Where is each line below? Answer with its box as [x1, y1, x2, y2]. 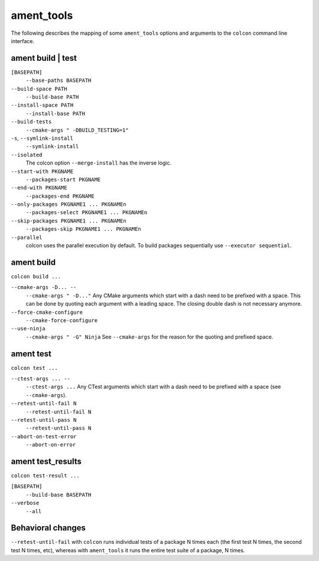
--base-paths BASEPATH [25, 77, 92, 84]
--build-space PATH [11, 86, 67, 92]
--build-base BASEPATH [25, 491, 92, 498]
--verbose [11, 500, 40, 507]
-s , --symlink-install [11, 134, 74, 142]
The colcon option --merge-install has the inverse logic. [25, 159, 171, 166]
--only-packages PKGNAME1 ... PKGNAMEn [11, 201, 126, 208]
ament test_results [11, 456, 82, 466]
